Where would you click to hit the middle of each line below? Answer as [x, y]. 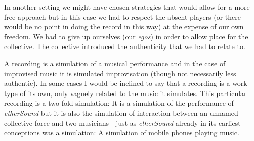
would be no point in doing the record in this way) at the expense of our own [124, 27]
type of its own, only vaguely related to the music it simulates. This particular [125, 93]
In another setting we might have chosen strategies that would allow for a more [127, 7]
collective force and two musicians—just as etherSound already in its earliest [122, 123]
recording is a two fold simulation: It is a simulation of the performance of [119, 103]
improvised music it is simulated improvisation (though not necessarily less [120, 73]
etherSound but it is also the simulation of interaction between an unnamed [121, 112]
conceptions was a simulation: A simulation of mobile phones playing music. [122, 133]
